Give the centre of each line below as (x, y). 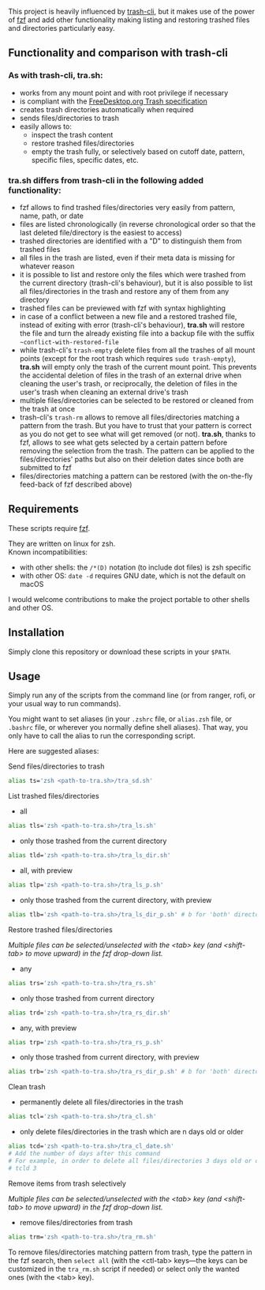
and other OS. (31, 607)
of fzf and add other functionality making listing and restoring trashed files (129, 20)
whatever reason (47, 266)
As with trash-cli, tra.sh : (56, 76)
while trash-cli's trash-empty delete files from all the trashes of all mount (137, 350)
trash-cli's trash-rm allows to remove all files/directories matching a (130, 417)
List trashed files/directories (54, 796)
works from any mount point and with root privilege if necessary (124, 92)
